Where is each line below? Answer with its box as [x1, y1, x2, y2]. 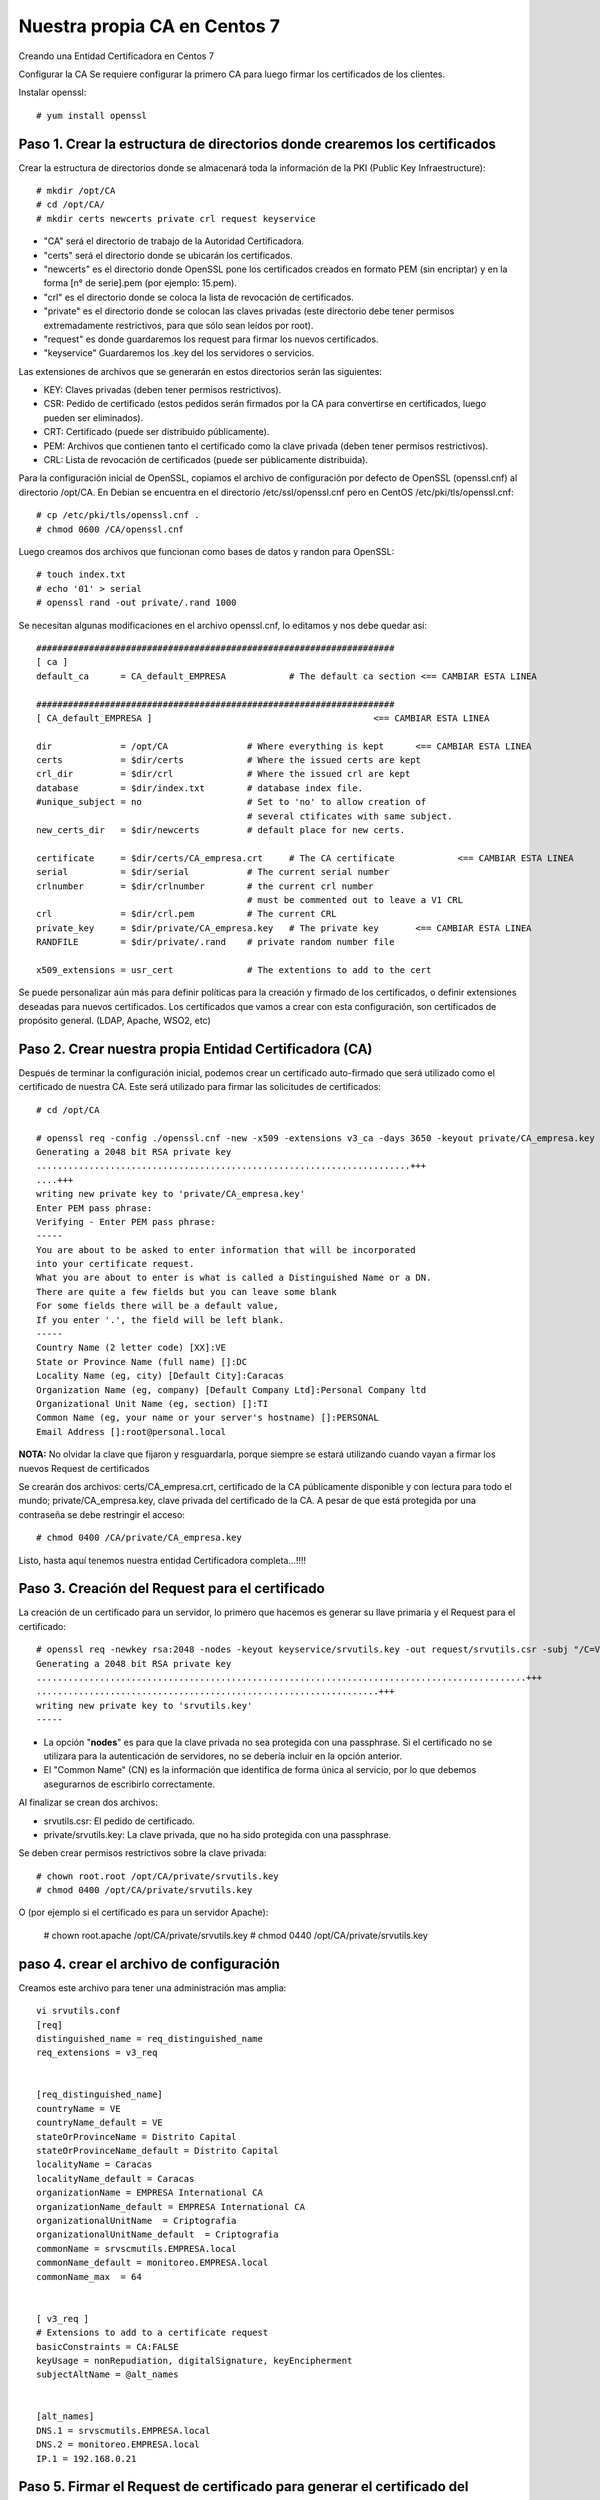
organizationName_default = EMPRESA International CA [36, 2201, 305, 2212]
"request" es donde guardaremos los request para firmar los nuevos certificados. [43, 333, 379, 345]
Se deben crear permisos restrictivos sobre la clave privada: [18, 1847, 267, 1859]
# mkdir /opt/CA [36, 185, 116, 197]
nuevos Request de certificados [18, 1462, 150, 1474]
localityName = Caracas [36, 2159, 153, 2170]
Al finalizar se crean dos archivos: [18, 1796, 159, 1809]
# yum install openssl [36, 110, 148, 121]
